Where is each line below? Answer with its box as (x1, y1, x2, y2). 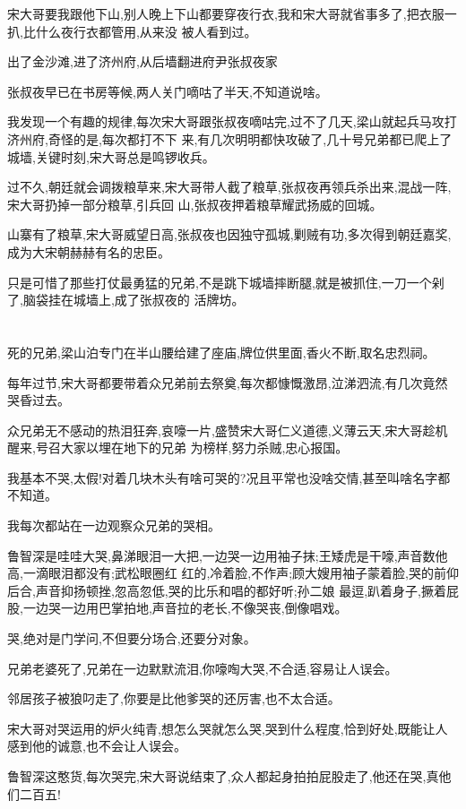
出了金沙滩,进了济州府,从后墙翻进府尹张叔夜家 (7, 52, 278, 71)
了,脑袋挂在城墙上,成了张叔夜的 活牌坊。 (7, 290, 245, 309)
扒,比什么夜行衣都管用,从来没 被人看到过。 (7, 22, 257, 40)
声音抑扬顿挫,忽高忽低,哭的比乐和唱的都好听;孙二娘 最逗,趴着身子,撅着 (35, 581, 447, 599)
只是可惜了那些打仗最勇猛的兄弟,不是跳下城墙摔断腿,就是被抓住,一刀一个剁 (7, 272, 444, 291)
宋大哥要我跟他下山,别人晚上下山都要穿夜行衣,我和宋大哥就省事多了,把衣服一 (7, 4, 457, 22)
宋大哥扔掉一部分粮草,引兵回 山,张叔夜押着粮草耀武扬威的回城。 (7, 194, 383, 213)
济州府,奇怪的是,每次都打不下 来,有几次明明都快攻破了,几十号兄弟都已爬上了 (7, 129, 453, 148)
